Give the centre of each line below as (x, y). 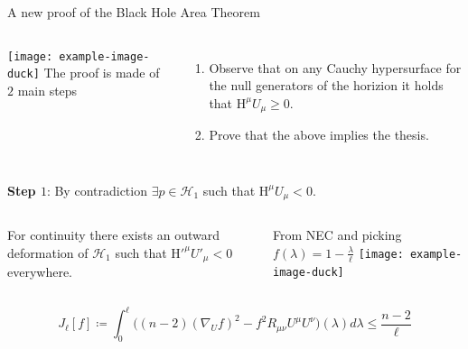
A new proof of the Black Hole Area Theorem (134, 12)
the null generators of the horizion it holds (326, 85)
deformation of (48, 252)
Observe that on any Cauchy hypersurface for (335, 67)
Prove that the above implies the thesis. (319, 135)
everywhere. (40, 272)
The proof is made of (102, 73)
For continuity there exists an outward (113, 235)
